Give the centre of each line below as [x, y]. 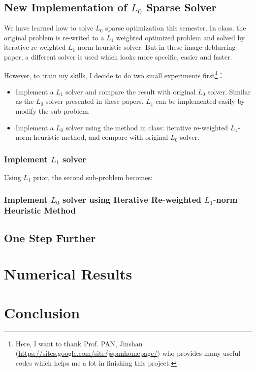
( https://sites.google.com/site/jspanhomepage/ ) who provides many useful [128, 353]
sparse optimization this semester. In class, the [176, 28]
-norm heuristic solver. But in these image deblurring [156, 47]
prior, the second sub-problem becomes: [93, 177]
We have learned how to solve [49, 28]
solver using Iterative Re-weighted [132, 199]
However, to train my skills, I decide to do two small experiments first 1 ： [114, 74]
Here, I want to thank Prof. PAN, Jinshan [79, 343]
